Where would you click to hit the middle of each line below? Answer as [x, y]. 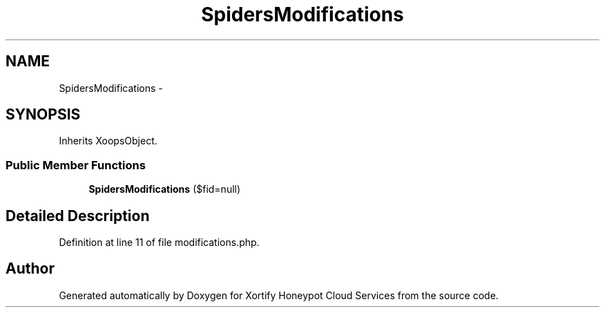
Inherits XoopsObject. [108, 141]
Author [30, 269]
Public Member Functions [76, 165]
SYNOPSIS [43, 115]
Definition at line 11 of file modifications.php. [159, 243]
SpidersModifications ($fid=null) [165, 189]
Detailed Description [78, 216]
